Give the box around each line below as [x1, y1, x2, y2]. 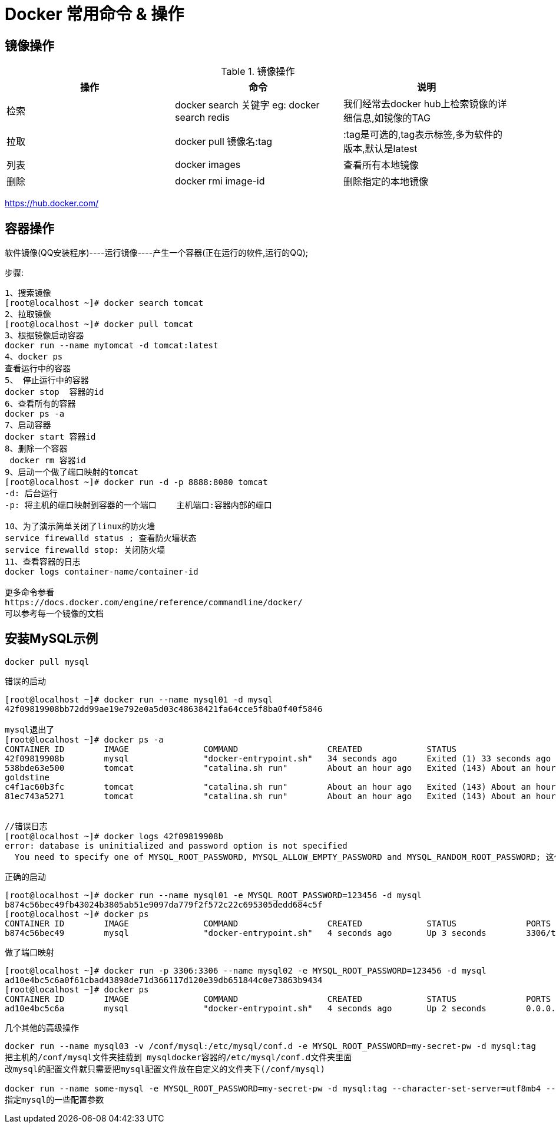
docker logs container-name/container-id [5, 567, 198, 577]
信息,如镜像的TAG [352, 112, 431, 124]
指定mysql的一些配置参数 [5, 1094, 104, 1104]
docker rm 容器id [9, 456, 86, 466]
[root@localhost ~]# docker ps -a [5, 734, 164, 744]
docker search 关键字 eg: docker [174, 99, 320, 111]
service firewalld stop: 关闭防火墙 [5, 545, 166, 555]
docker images [174, 159, 241, 171]
